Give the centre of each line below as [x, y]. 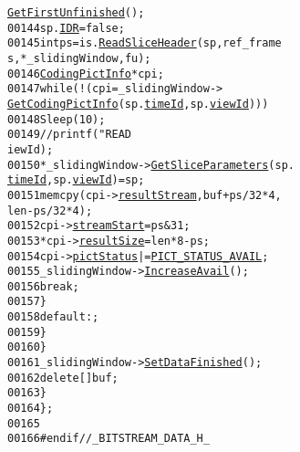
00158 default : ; [53, 317]
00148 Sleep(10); [57, 119]
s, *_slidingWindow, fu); [79, 58]
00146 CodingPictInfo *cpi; [86, 74]
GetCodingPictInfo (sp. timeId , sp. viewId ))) [138, 104]
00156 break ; [43, 286]
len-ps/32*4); [50, 210]
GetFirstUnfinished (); [76, 13]
